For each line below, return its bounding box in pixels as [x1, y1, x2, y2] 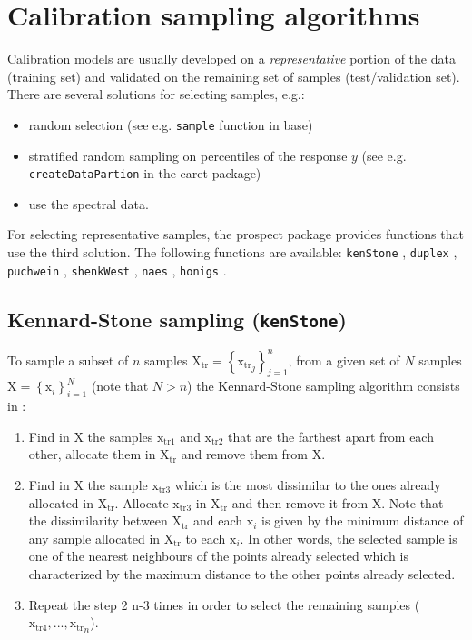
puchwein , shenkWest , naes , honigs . [7, 260, 227, 279]
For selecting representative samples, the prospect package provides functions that [7, 225, 464, 244]
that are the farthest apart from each [228, 426, 434, 445]
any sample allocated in [28, 528, 161, 547]
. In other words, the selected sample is [240, 528, 457, 547]
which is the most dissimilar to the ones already [174, 475, 441, 494]
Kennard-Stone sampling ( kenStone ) [7, 305, 347, 333]
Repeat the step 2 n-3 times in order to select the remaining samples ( [28, 595, 420, 614]
